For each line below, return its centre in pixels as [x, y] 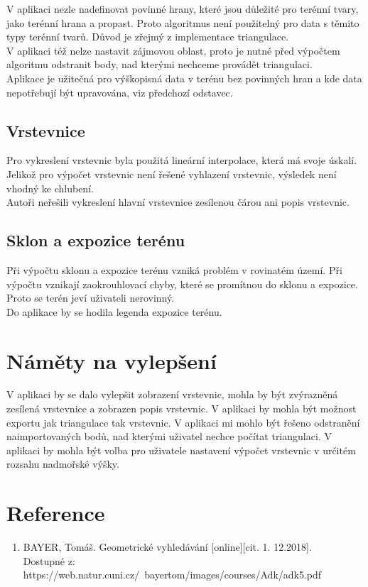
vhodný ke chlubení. [50, 188]
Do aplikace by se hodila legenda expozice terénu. [114, 311]
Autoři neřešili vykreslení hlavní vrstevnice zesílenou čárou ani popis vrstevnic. [178, 202]
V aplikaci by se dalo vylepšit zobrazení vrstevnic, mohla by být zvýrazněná [172, 394]
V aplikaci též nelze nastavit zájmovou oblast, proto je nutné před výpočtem [173, 50]
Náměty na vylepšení [112, 360]
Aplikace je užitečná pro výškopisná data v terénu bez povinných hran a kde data [184, 78]
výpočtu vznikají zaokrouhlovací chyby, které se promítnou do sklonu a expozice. [182, 284]
